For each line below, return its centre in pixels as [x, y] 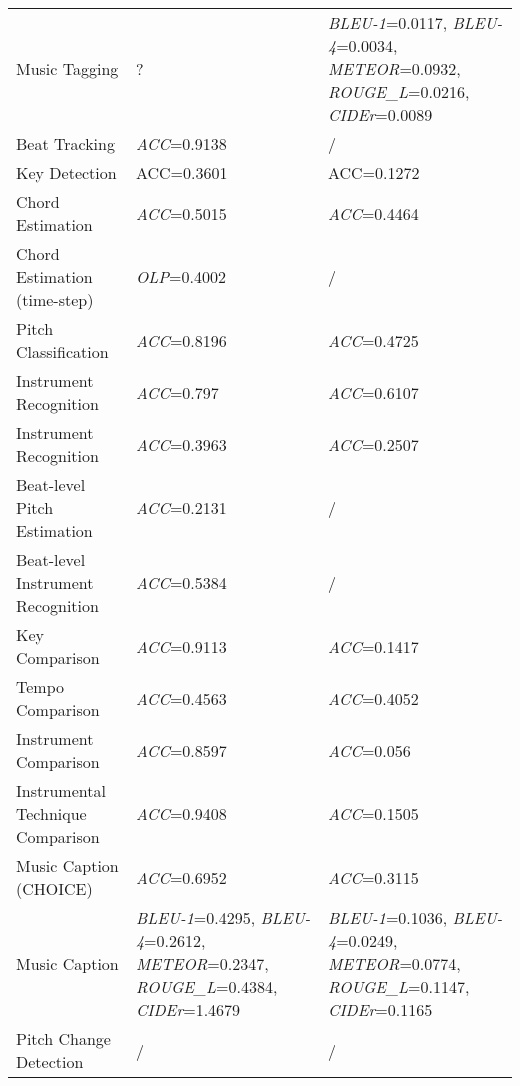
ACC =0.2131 [181, 507]
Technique [51, 813]
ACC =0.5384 [181, 582]
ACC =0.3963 [181, 444]
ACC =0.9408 [181, 813]
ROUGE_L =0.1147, [398, 986]
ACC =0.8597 [181, 750]
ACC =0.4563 [181, 698]
